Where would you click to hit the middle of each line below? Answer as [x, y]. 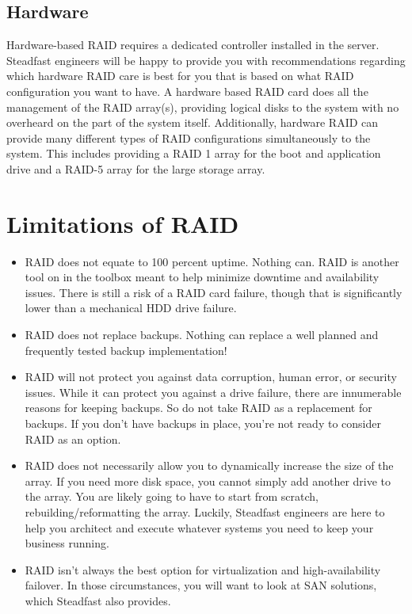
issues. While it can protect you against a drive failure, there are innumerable [213, 392]
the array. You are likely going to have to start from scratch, [172, 496]
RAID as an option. [73, 439]
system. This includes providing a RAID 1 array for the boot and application [194, 153]
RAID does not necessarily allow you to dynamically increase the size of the [209, 465]
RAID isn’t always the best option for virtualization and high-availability [203, 569]
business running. [67, 543]
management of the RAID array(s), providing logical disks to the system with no [203, 107]
